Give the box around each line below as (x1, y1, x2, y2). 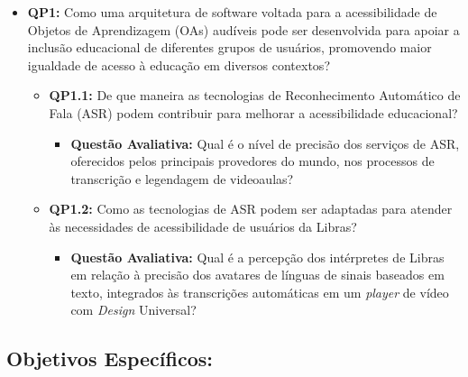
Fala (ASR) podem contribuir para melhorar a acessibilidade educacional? (49, 103, 458, 122)
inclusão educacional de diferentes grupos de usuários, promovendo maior (27, 38, 432, 57)
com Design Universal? (70, 300, 197, 319)
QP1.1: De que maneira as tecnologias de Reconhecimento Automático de (49, 86, 461, 105)
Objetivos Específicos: (6, 345, 213, 372)
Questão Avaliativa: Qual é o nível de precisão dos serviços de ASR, (70, 133, 460, 152)
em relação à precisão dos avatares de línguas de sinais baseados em (70, 265, 445, 284)
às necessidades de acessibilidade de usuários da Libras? (49, 216, 357, 235)
